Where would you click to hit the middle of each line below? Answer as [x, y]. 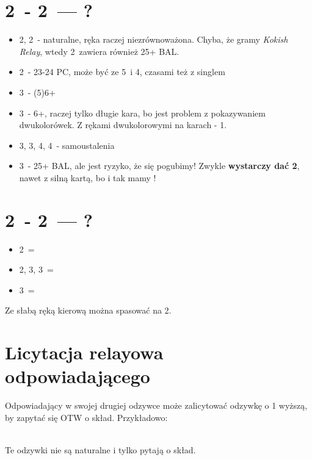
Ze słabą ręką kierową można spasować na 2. [88, 310]
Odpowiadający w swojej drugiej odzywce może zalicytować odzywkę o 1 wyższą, [156, 405]
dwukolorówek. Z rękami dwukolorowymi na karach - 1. [123, 125]
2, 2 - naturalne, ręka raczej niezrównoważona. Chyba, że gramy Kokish [154, 39]
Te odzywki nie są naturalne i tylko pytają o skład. [100, 450]
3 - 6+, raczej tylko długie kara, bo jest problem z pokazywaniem [142, 113]
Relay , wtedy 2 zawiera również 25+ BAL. [99, 51]
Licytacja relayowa [84, 352]
